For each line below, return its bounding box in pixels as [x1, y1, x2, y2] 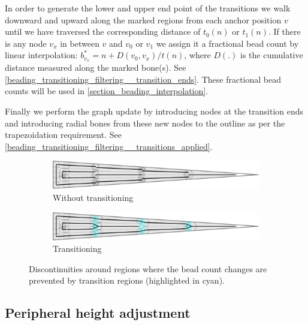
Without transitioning [53, 191, 134, 204]
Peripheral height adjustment [5, 303, 191, 322]
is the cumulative [240, 49, 303, 61]
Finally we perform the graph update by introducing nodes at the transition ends [5, 105, 304, 118]
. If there [268, 25, 301, 38]
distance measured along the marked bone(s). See [5, 61, 186, 74]
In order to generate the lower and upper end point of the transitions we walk [5, 2, 291, 14]
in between [60, 37, 99, 49]
